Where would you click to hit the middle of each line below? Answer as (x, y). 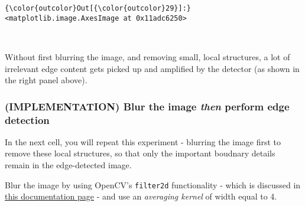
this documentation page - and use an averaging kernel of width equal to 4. (141, 196)
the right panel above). (46, 80)
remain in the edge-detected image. (68, 165)
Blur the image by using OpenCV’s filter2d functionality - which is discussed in (153, 184)
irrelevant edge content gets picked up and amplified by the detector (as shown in (152, 68)
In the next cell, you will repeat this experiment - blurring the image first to (143, 141)
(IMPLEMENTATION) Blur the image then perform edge (147, 106)
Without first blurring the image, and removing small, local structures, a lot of (147, 56)
